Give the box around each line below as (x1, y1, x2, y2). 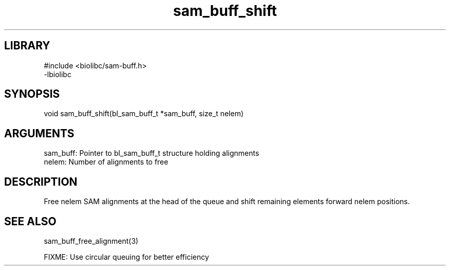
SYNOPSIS (4, 87, 60, 101)
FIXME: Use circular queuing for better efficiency (44, 252, 209, 261)
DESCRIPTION (4, 175, 78, 188)
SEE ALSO (4, 214, 57, 228)
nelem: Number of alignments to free (44, 157, 168, 167)
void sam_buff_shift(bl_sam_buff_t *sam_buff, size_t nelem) (44, 109, 243, 118)
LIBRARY (4, 39, 50, 52)
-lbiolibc (44, 69, 71, 79)
